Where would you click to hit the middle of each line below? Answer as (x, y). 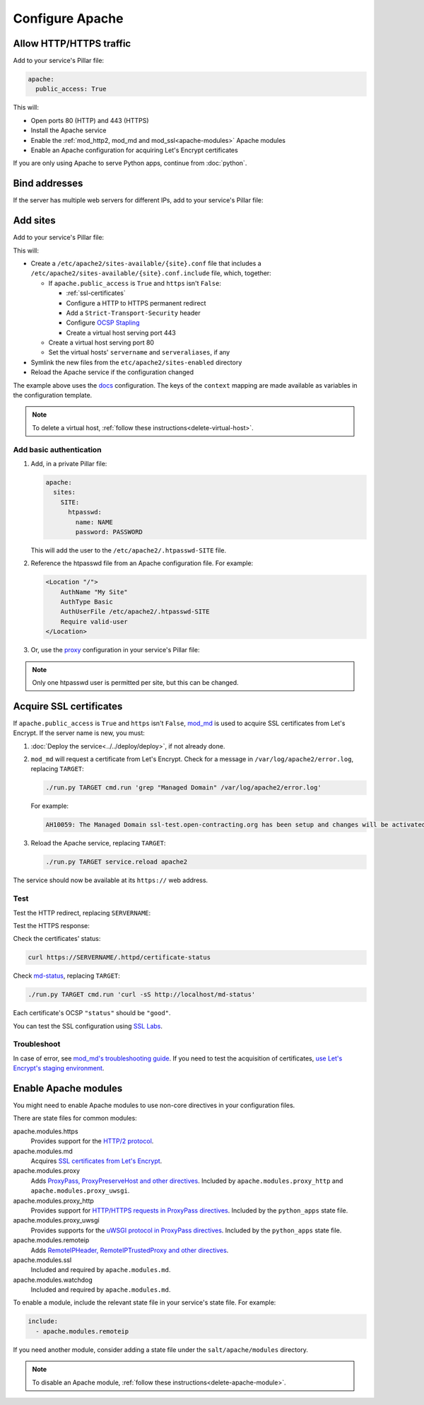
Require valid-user (94, 621)
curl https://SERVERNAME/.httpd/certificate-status (119, 958)
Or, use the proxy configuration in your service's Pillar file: (115, 650)
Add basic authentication (57, 449)
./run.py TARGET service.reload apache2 (116, 862)
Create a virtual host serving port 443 (121, 333)
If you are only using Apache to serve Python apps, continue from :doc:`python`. (130, 163)
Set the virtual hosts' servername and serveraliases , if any (139, 352)
